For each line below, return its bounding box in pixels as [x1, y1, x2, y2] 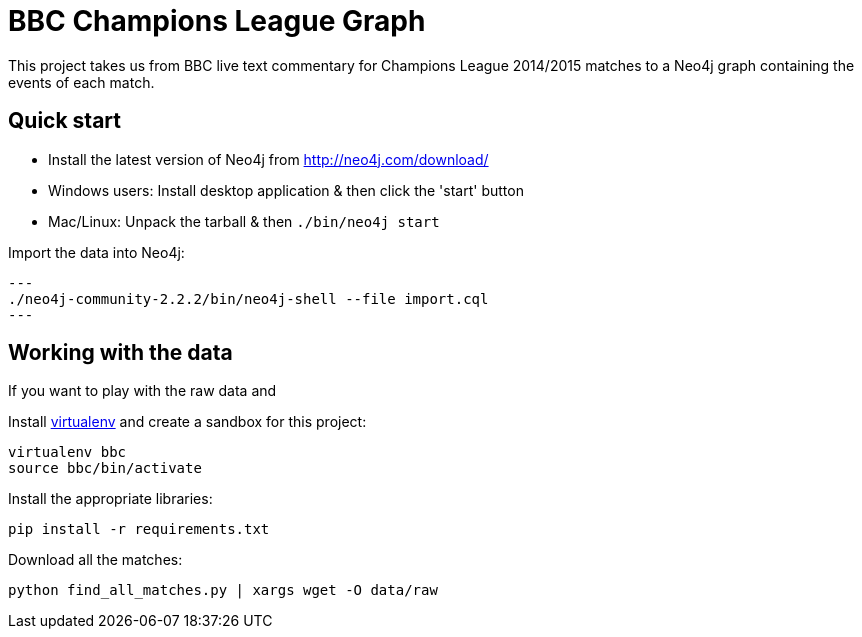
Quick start [8, 108, 121, 134]
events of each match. [8, 73, 155, 91]
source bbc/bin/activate [8, 460, 202, 477]
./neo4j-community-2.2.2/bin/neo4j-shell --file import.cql [8, 290, 489, 307]
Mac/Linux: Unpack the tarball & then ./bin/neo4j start [48, 212, 440, 230]
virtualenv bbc [8, 444, 127, 461]
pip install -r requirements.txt [8, 521, 270, 538]
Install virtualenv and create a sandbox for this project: [8, 413, 367, 431]
